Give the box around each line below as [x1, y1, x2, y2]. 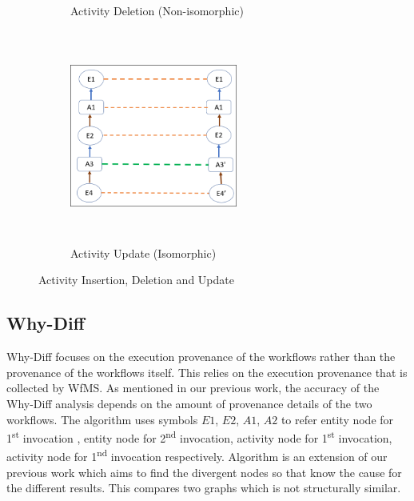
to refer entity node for [281, 411, 394, 427]
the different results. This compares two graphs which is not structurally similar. [6, 479, 401, 496]
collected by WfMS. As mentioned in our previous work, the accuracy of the [6, 379, 380, 396]
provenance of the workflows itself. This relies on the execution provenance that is [6, 363, 408, 380]
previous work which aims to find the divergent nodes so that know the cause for [6, 463, 402, 480]
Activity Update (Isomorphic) [70, 244, 217, 261]
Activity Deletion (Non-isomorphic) [70, 2, 244, 18]
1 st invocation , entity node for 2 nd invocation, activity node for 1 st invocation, [6, 427, 392, 446]
